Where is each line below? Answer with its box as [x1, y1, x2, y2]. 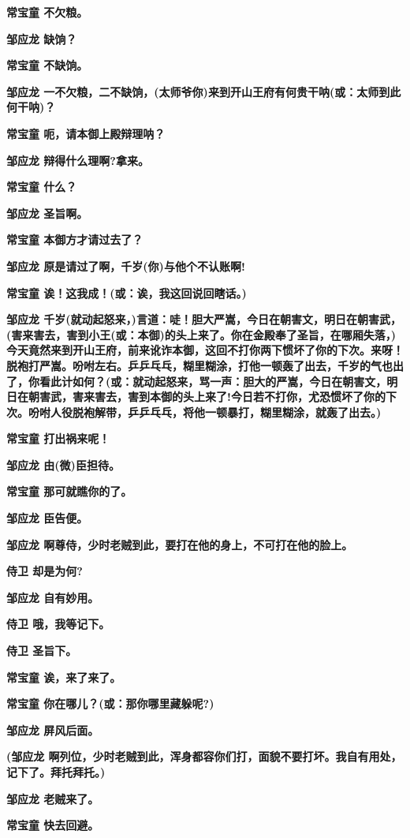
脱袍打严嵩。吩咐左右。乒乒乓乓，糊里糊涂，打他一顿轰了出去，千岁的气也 [6, 357, 393, 373]
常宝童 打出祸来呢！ [6, 430, 110, 447]
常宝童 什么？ [6, 178, 77, 195]
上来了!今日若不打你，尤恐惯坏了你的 [193, 388, 386, 405]
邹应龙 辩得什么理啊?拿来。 [6, 152, 149, 168]
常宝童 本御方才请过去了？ [6, 231, 143, 248]
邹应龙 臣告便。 [6, 510, 88, 526]
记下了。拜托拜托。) [6, 764, 106, 780]
